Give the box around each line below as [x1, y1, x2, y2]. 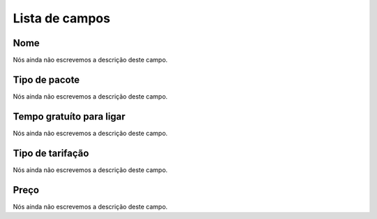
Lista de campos [13, 10, 111, 26]
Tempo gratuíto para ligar [13, 111, 126, 122]
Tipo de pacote [13, 73, 80, 85]
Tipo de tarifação [13, 147, 89, 159]
